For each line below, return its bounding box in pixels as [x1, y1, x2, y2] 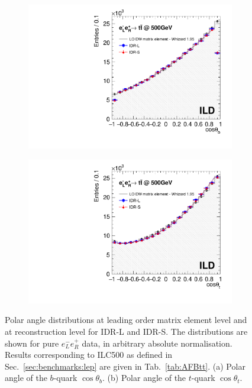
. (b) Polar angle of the [102, 371, 186, 384]
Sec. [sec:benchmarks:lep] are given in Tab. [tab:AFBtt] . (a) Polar [5, 360, 245, 372]
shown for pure [5, 337, 59, 349]
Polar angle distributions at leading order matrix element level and [5, 313, 247, 326]
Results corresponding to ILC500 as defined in [5, 348, 173, 361]
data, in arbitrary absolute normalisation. [82, 337, 232, 349]
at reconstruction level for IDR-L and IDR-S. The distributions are [5, 325, 248, 337]
